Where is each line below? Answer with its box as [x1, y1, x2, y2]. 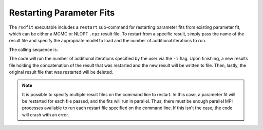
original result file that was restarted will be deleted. [9, 69, 113, 75]
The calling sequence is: [9, 47, 58, 52]
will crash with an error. [22, 112, 69, 117]
